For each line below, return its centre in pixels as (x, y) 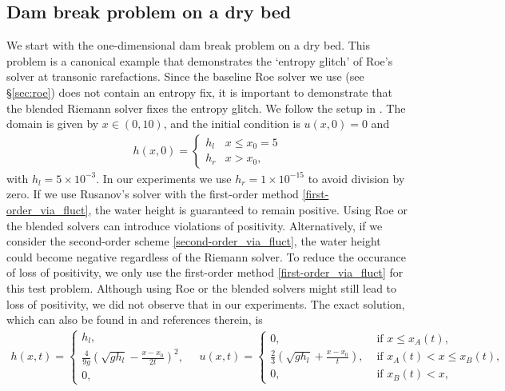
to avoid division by (356, 178)
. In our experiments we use (164, 178)
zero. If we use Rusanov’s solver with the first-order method (153, 194)
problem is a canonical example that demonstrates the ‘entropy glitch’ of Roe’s (200, 60)
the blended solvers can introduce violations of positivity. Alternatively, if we (195, 225)
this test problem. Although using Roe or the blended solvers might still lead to (202, 287)
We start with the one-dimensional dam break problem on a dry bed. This (189, 45)
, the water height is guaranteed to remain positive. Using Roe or (248, 209)
